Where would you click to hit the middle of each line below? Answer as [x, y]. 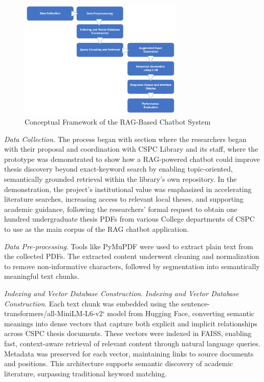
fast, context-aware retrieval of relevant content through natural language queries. [132, 343]
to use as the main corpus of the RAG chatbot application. [97, 229]
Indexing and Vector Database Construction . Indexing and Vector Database [122, 293]
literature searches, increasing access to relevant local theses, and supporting [124, 199]
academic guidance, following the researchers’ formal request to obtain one [121, 209]
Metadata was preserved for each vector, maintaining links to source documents [129, 353]
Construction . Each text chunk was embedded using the [92, 303]
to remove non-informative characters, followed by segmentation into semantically [132, 266]
